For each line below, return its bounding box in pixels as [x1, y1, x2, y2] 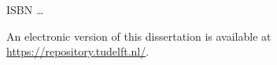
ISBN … [6, 2, 44, 17]
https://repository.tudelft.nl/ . [6, 43, 150, 60]
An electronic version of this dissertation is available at [6, 27, 271, 44]
